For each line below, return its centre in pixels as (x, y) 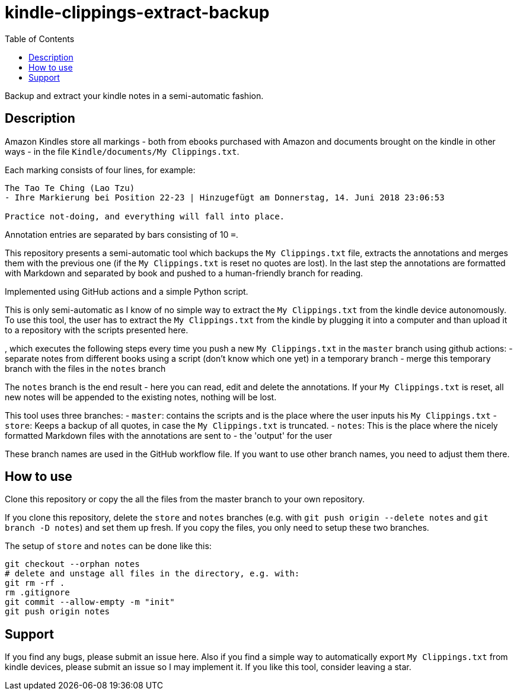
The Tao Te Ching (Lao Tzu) (70, 188)
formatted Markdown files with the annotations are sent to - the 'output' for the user (169, 435)
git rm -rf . (35, 583)
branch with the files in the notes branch (85, 368)
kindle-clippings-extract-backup (137, 12)
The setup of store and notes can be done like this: (108, 546)
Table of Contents (40, 39)
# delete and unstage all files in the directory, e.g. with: (152, 574)
